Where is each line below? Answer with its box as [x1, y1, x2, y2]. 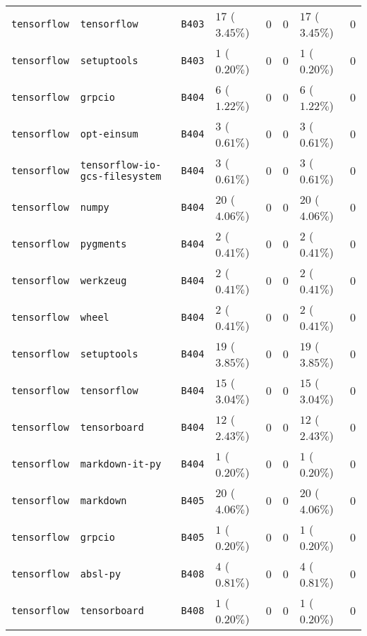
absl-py [80, 568, 121, 580]
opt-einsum [80, 128, 138, 140]
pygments [80, 238, 127, 250]
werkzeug [80, 275, 127, 286]
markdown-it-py [80, 458, 162, 470]
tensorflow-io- [80, 159, 162, 171]
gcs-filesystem [80, 171, 162, 182]
